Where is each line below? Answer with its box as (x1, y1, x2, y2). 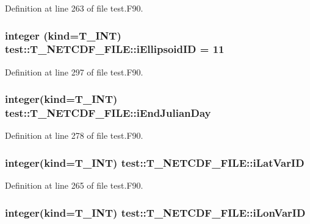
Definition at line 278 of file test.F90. (5, 129, 143, 142)
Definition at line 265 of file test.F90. (5, 179, 143, 192)
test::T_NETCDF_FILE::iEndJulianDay (5, 105, 211, 121)
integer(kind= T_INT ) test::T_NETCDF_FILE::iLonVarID (5, 205, 306, 220)
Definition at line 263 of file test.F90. (5, 2, 143, 14)
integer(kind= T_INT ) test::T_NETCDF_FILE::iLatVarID (5, 155, 305, 170)
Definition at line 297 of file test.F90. (5, 65, 143, 78)
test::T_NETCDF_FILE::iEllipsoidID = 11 (5, 41, 225, 57)
